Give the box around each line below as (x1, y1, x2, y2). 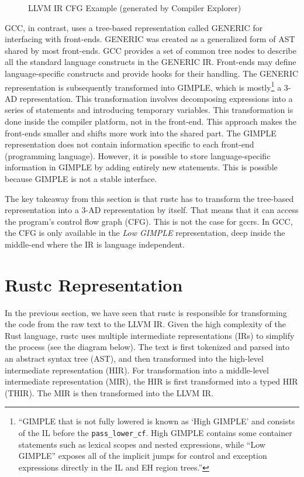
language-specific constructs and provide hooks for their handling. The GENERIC (5, 67, 299, 79)
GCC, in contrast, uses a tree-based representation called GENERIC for (5, 21, 263, 33)
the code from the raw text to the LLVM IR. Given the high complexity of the (5, 318, 286, 330)
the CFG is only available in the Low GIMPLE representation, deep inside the (5, 227, 285, 239)
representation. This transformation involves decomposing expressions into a (19, 92, 293, 104)
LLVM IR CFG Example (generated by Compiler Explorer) (28, 2, 241, 13)
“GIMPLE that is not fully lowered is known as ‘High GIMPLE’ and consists (18, 415, 295, 427)
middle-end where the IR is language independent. (5, 238, 185, 250)
